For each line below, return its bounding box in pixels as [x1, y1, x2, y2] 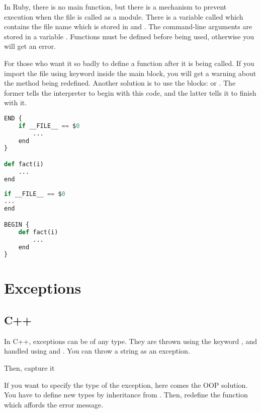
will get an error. [4, 41, 56, 51]
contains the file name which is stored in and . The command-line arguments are [4, 21, 252, 32]
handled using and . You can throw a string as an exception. [4, 346, 190, 356]
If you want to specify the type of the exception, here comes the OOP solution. [4, 379, 248, 390]
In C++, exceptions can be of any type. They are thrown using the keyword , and [4, 335, 257, 346]
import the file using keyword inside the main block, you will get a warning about [4, 67, 256, 78]
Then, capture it [4, 363, 55, 373]
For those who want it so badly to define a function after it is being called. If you [4, 57, 254, 68]
